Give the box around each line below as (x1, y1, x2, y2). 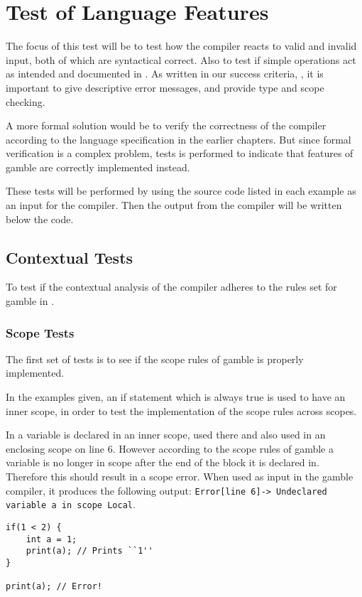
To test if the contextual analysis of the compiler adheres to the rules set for (6, 279, 337, 294)
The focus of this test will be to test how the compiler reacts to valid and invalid (6, 38, 357, 53)
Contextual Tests (6, 246, 133, 268)
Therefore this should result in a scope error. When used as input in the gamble (6, 469, 353, 484)
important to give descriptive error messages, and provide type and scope (6, 80, 324, 95)
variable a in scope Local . (6, 497, 136, 512)
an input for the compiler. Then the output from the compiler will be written (6, 198, 342, 213)
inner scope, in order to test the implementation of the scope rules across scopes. (6, 403, 357, 418)
